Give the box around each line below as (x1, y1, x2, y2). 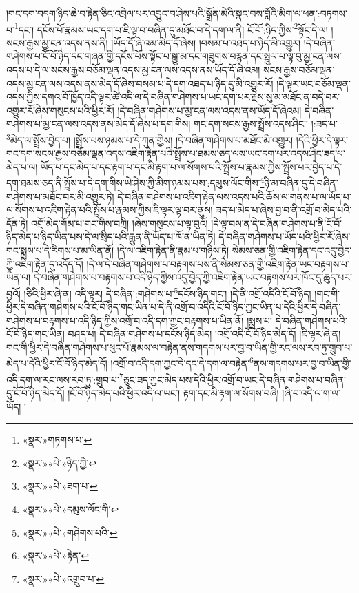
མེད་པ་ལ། (6, 159, 38, 174)
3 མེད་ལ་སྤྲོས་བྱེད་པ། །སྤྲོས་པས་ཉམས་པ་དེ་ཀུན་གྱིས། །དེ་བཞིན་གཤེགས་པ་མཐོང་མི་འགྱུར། (6, 131, 294, 147)
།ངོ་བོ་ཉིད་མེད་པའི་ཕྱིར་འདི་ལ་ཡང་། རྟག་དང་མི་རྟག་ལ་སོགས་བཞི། (68, 385, 279, 399)
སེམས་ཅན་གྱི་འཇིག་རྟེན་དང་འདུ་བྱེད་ (232, 243, 352, 258)
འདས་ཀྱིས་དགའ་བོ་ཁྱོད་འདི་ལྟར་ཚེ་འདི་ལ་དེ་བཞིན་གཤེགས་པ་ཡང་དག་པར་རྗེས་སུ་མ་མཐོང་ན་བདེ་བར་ (6, 90, 340, 104)
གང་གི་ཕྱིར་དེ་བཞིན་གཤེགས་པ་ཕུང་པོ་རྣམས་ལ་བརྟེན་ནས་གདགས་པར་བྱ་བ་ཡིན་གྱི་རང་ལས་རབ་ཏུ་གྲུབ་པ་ (6, 340, 353, 354)
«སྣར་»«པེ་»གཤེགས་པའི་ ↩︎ (22, 525, 118, 539)
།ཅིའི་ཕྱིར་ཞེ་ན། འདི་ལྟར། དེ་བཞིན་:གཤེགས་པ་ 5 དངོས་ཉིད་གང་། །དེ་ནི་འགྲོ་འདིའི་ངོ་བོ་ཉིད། (23, 284, 311, 300)
